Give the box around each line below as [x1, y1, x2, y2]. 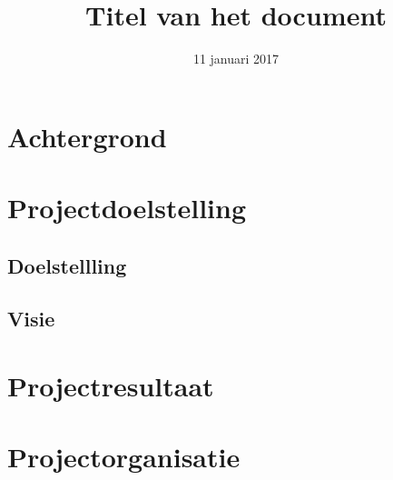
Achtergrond [7, 117, 167, 155]
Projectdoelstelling [7, 189, 247, 226]
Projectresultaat [7, 367, 214, 405]
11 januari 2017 [192, 49, 280, 68]
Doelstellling [7, 251, 127, 279]
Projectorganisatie [7, 438, 241, 475]
